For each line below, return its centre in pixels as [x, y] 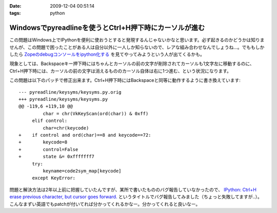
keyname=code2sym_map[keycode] [82, 171]
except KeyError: [54, 178]
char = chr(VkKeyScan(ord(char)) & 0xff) [96, 113]
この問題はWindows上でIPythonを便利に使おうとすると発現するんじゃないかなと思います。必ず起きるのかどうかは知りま [137, 40]
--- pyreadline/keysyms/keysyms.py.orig [70, 92]
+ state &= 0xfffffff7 [57, 157]
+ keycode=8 [43, 142]
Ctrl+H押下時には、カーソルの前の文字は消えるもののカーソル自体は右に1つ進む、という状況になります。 [121, 71]
